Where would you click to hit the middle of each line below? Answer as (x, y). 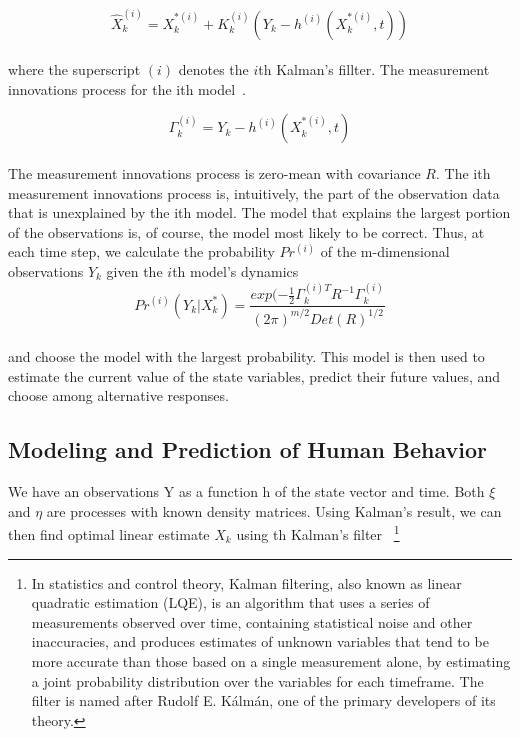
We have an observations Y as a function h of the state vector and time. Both (246, 491)
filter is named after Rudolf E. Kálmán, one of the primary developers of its (263, 700)
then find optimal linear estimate (109, 534)
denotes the (213, 69)
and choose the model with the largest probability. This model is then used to (246, 356)
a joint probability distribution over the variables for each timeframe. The (257, 680)
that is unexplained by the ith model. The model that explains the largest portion (259, 212)
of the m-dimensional (385, 251)
